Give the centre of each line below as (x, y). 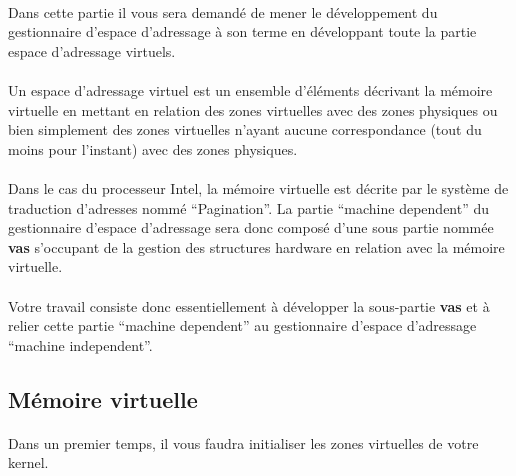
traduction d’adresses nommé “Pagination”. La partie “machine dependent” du (249, 207)
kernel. (28, 462)
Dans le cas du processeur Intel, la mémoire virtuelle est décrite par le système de (258, 187)
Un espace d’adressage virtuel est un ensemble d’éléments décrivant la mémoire (250, 89)
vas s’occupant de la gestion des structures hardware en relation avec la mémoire (256, 246)
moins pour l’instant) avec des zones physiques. (153, 148)
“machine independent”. (80, 344)
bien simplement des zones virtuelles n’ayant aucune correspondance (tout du (245, 129)
